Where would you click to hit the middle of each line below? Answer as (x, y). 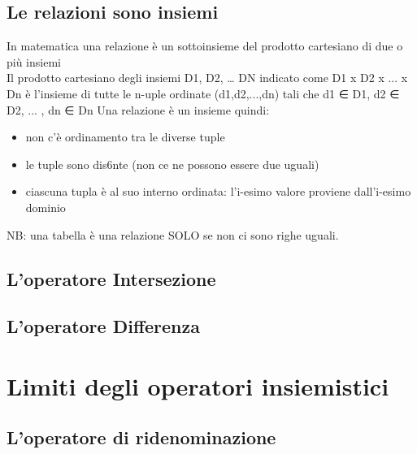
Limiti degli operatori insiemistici (198, 385)
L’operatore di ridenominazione (141, 437)
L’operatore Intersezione (111, 278)
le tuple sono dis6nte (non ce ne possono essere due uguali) (172, 164)
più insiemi (34, 61)
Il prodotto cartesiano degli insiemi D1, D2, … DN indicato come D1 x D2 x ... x (207, 78)
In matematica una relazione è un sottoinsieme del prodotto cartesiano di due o (205, 46)
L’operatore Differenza (103, 326)
